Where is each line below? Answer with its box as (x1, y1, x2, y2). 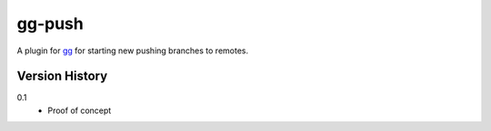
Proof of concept (47, 105, 112, 116)
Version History (16, 69, 108, 84)
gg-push (16, 14, 84, 33)
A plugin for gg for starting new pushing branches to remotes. (16, 45, 249, 56)
